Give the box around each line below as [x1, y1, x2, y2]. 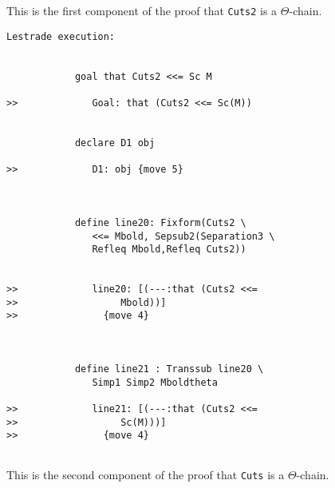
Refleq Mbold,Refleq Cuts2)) [92, 244, 246, 256]
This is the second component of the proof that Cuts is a [6, 466, 285, 482]
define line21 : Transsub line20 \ [74, 363, 264, 375]
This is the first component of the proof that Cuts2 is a [6, 2, 278, 18]
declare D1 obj [74, 137, 156, 149]
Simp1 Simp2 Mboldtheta [92, 376, 218, 388]
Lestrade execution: [6, 30, 116, 42]
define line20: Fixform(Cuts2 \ [74, 216, 246, 228]
